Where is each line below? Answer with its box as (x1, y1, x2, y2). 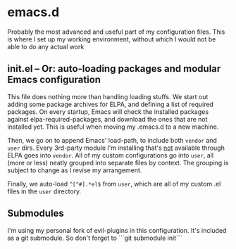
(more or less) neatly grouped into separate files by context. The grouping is (7, 158, 229, 167)
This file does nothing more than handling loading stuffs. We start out (7, 92, 209, 101)
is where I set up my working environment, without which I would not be (7, 34, 216, 43)
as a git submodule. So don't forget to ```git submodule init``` (7, 234, 182, 242)
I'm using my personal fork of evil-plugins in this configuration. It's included (7, 226, 227, 234)
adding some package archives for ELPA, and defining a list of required (7, 100, 213, 108)
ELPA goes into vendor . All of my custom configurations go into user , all (7, 151, 213, 159)
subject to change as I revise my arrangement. (7, 166, 142, 174)
